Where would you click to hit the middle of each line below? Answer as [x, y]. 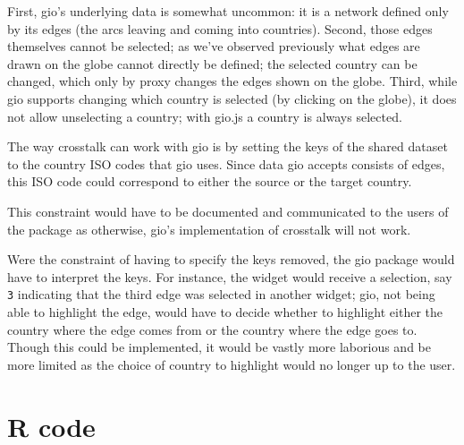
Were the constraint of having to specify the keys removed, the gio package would [231, 259]
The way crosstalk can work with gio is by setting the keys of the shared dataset [228, 146]
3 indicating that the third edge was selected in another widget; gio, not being [221, 294]
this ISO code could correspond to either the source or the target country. [210, 181]
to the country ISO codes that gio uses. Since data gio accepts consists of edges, [226, 163]
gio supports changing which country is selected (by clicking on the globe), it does [232, 98]
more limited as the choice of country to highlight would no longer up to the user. [232, 364]
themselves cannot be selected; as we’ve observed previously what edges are [214, 46]
